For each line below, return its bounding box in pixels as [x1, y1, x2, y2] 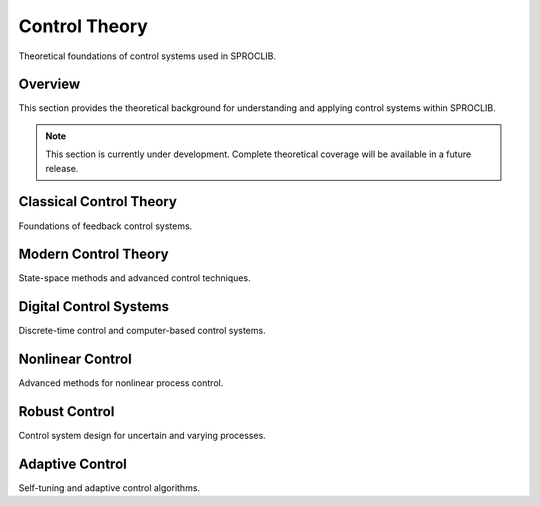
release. [45, 162, 79, 174]
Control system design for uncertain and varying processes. [18, 430, 267, 442]
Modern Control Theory [18, 246, 169, 263]
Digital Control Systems [18, 298, 170, 315]
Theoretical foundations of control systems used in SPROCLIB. [18, 50, 277, 62]
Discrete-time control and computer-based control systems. [18, 325, 266, 337]
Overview [18, 76, 81, 93]
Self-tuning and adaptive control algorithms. [18, 482, 200, 494]
